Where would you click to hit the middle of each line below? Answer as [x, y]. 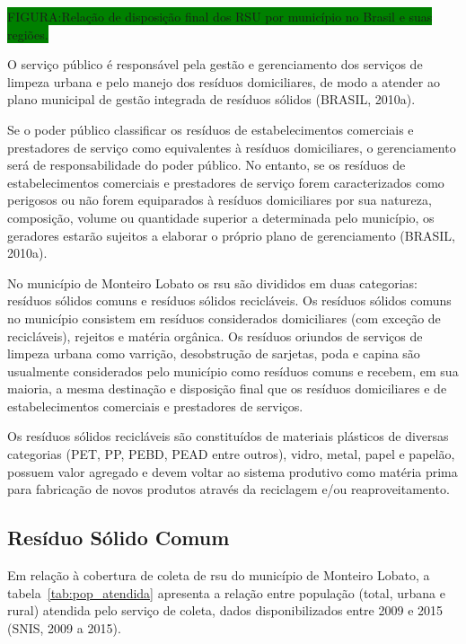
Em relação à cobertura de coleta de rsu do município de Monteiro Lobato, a [219, 575]
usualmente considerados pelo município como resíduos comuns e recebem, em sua [233, 371]
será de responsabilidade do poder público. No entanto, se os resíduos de [207, 165]
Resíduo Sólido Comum [119, 538]
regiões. [28, 34]
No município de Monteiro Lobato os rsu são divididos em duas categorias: [212, 282]
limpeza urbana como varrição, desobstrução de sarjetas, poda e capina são [214, 353]
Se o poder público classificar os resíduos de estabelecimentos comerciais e [211, 129]
